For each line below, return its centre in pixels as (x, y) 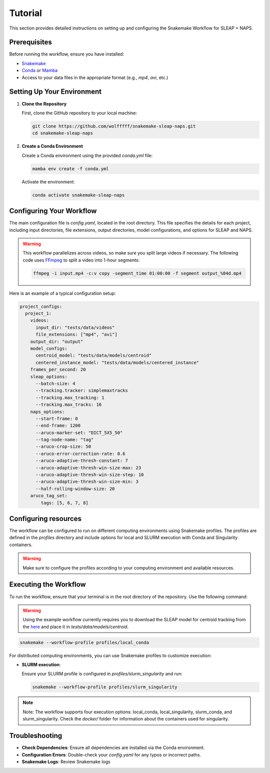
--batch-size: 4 (55, 383)
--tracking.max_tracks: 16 (69, 405)
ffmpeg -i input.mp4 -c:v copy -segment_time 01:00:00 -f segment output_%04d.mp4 (137, 273)
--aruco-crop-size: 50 (63, 447)
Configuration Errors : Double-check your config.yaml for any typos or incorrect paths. (111, 754)
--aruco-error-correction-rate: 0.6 (80, 454)
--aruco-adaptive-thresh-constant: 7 (82, 461)
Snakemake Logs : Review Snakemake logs (66, 761)
